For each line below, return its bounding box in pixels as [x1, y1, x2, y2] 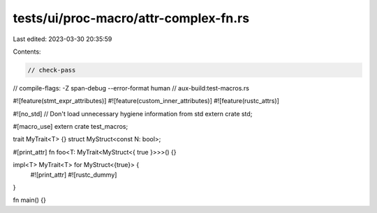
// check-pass [27, 66, 76, 74]
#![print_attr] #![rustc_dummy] [30, 171, 117, 179]
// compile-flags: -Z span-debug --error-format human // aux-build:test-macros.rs [13, 84, 249, 92]
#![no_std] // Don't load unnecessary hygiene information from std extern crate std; [13, 109, 253, 118]
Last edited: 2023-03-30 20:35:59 [13, 35, 112, 43]
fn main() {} [13, 196, 47, 205]
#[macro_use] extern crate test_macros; [13, 123, 128, 131]
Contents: [13, 47, 41, 56]
